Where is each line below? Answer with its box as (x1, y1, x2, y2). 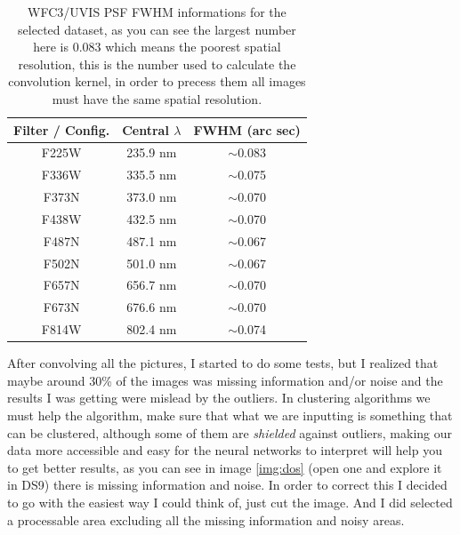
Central (122, 120, 169, 139)
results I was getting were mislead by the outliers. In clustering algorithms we (7, 388, 431, 407)
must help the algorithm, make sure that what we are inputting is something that (7, 406, 453, 425)
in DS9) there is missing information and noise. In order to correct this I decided (7, 475, 448, 494)
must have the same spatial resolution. (52, 89, 262, 108)
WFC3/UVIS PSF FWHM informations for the (28, 3, 286, 20)
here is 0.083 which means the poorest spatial (33, 37, 281, 56)
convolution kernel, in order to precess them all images (8, 72, 306, 91)
